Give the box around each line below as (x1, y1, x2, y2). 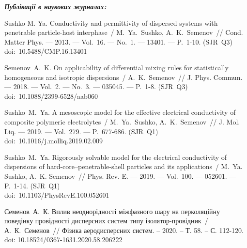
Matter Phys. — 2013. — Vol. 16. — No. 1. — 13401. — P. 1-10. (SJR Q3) (4, 36, 233, 46)
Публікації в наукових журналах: (4, 1, 107, 11)
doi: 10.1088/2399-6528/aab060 (4, 91, 98, 101)
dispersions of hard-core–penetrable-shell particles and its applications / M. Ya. (4, 161, 243, 171)
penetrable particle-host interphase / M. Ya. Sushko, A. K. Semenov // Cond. (4, 27, 243, 37)
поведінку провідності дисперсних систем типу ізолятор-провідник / (4, 216, 208, 226)
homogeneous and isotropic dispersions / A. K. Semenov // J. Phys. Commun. (4, 72, 243, 82)
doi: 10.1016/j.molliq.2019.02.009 (4, 136, 103, 146)
